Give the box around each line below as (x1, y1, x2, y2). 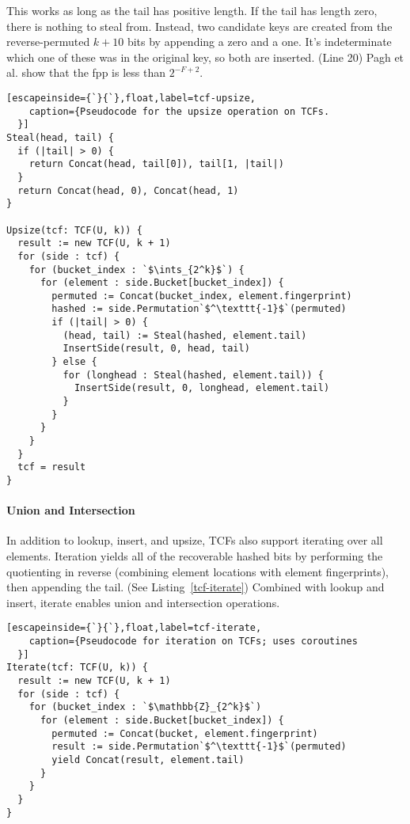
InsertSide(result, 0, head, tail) (63, 343, 250, 355)
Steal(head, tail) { (6, 131, 115, 143)
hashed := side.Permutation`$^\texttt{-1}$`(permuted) (51, 303, 347, 315)
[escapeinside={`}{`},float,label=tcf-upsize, (6, 92, 256, 104)
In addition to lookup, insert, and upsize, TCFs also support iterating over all (6, 532, 383, 549)
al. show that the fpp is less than (6, 64, 165, 81)
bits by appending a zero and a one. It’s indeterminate (127, 33, 392, 50)
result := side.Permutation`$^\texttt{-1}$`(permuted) (51, 741, 347, 753)
